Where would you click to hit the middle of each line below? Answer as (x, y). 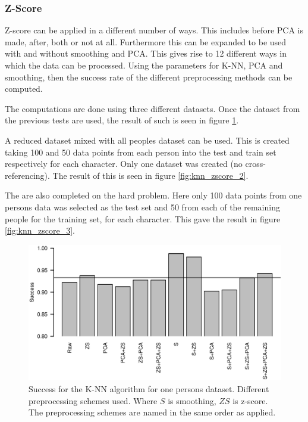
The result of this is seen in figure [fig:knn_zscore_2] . (150, 175)
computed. (24, 89)
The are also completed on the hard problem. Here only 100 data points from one (153, 195)
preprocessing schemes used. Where (93, 400)
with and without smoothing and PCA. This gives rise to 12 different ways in (146, 53)
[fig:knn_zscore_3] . (40, 230)
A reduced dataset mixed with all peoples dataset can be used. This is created (147, 140)
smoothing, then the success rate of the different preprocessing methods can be (149, 77)
